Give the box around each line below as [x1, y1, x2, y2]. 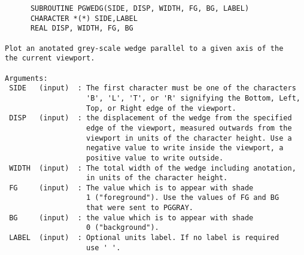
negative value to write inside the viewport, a [86, 144, 284, 153]
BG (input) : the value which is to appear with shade [9, 213, 254, 222]
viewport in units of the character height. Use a [86, 133, 292, 142]
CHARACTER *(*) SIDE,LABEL [30, 14, 138, 23]
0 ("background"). [86, 223, 159, 232]
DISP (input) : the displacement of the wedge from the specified [9, 114, 292, 123]
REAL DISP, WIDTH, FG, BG [30, 24, 133, 33]
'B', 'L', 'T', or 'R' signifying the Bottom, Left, [86, 93, 300, 102]
